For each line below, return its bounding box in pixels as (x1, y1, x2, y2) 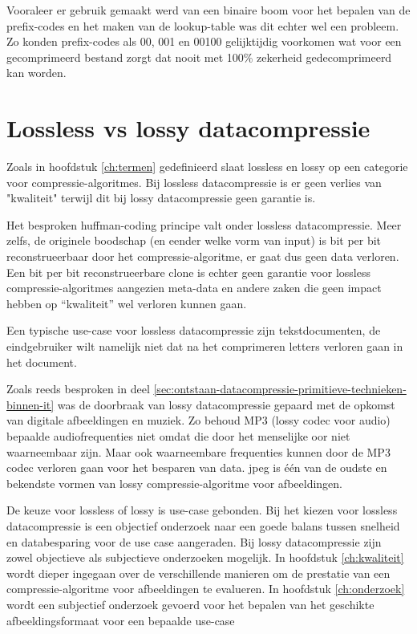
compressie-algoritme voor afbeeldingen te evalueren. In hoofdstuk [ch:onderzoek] (6, 580, 405, 597)
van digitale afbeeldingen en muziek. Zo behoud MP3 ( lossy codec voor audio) (6, 412, 391, 429)
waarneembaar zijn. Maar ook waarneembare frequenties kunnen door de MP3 (6, 443, 391, 460)
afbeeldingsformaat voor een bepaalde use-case (6, 612, 235, 628)
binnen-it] (6, 396, 55, 413)
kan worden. (6, 64, 67, 81)
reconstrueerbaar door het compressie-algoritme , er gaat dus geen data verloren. (6, 248, 399, 265)
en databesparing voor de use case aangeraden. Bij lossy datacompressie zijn (6, 533, 382, 550)
